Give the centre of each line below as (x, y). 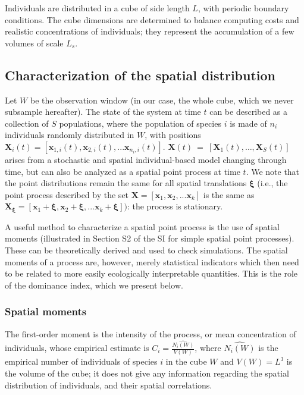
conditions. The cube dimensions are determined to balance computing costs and (152, 19)
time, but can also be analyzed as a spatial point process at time (123, 171)
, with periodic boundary (243, 8)
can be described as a (249, 112)
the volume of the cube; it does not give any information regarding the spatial (147, 373)
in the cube (186, 361)
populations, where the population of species (140, 123)
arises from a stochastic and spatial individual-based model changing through (146, 159)
